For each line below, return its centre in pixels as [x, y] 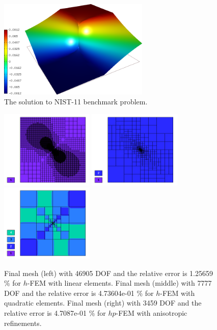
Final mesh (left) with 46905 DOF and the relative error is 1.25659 [109, 273]
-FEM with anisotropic [152, 313]
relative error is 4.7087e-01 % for [55, 313]
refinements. [23, 323]
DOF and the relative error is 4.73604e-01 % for [79, 293]
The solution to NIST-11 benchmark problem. [76, 102]
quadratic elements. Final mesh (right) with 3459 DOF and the [103, 303]
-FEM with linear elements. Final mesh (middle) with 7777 [119, 283]
